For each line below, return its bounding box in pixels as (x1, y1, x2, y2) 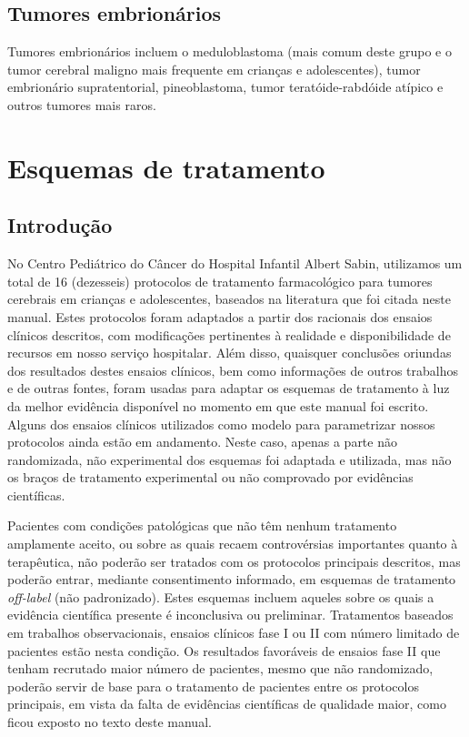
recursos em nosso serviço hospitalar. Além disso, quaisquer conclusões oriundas (7, 343, 452, 362)
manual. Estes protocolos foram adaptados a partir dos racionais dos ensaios (7, 307, 433, 326)
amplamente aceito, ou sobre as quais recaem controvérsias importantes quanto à (7, 534, 458, 553)
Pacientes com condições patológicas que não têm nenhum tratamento (7, 516, 397, 535)
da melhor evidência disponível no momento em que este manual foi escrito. (7, 396, 429, 415)
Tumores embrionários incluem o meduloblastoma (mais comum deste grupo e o (7, 42, 452, 61)
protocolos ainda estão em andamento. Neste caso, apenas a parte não (7, 432, 397, 451)
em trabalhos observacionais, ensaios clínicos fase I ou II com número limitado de (7, 623, 460, 642)
